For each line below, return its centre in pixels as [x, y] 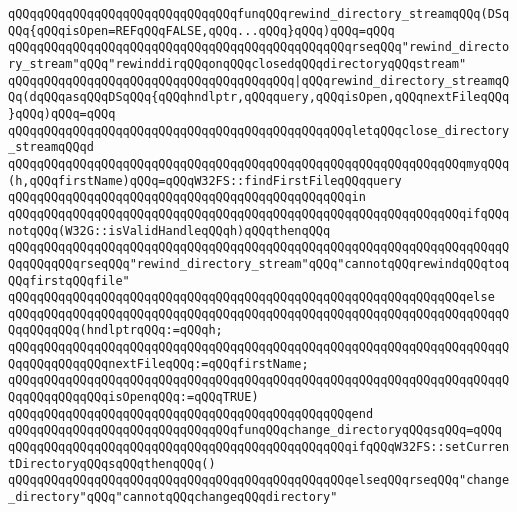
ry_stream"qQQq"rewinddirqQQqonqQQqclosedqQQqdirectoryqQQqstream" [237, 63]
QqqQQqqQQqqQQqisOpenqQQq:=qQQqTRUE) [133, 397]
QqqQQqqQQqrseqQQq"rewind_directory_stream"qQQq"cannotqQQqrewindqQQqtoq [259, 263]
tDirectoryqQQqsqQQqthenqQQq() [112, 463]
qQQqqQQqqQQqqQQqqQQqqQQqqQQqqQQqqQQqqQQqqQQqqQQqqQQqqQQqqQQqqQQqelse [251, 297]
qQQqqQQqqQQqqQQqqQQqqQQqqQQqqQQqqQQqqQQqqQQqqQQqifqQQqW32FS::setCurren [259, 447]
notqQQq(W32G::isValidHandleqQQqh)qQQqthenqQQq [169, 230]
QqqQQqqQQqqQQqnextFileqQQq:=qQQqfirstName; [158, 363]
